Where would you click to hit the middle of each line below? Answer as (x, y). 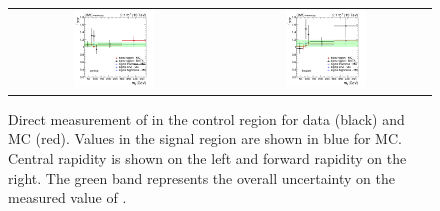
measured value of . (67, 197)
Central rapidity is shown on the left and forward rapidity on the (207, 158)
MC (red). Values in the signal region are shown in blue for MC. (205, 138)
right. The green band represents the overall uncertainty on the (201, 177)
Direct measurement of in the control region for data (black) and (206, 118)
